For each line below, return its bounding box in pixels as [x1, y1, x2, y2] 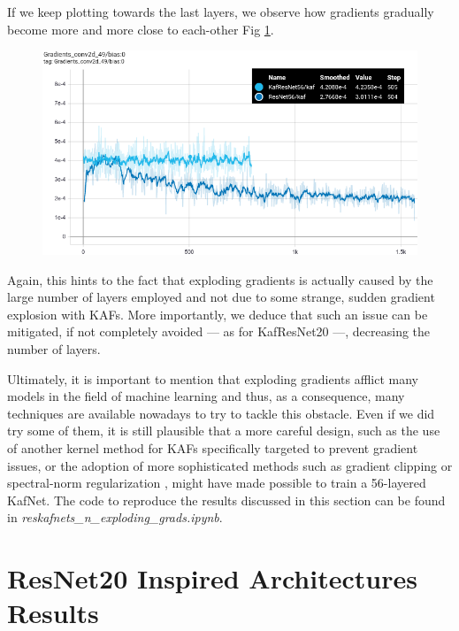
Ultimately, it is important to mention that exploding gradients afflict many [7, 369, 418, 388]
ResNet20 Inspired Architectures [7, 560, 417, 596]
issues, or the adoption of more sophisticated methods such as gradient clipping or [7, 456, 453, 474]
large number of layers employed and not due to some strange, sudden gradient [7, 288, 435, 306]
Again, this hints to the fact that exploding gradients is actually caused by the [7, 270, 433, 289]
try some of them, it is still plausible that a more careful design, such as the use [7, 421, 440, 440]
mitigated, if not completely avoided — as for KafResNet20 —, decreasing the [7, 322, 431, 341]
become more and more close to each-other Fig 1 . [7, 19, 274, 38]
